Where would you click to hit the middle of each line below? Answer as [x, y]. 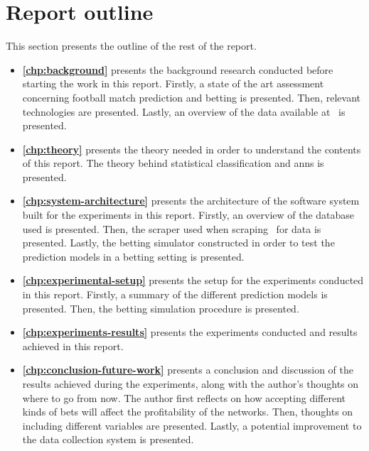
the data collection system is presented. [108, 439]
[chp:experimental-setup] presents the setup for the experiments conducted [193, 280]
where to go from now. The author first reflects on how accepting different [184, 397]
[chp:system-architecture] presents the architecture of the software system [191, 201]
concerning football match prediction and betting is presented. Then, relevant [191, 97]
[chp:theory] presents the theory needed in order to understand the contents [192, 149]
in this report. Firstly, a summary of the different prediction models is [175, 294]
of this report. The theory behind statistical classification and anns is [173, 163]
